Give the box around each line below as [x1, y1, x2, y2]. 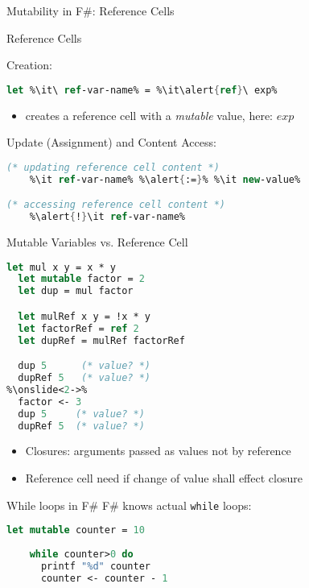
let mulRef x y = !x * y [18, 310, 150, 322]
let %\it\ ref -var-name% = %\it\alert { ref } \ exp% [6, 84, 278, 96]
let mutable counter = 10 [6, 524, 145, 536]
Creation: [6, 56, 52, 73]
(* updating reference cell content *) [6, 161, 220, 173]
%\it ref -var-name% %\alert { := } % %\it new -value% [29, 173, 301, 185]
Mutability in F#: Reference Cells [6, 2, 175, 19]
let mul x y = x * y [6, 261, 117, 273]
